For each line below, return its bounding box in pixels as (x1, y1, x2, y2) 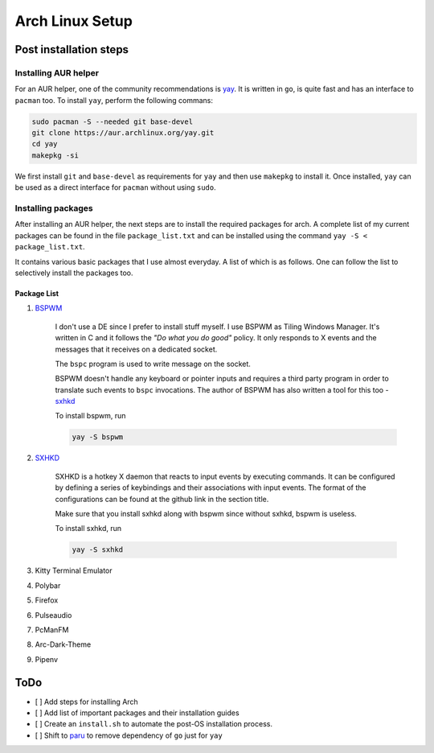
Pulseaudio (35, 610, 72, 619)
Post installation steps (14, 43, 129, 56)
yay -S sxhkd (72, 545, 124, 554)
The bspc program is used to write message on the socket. (55, 359, 251, 368)
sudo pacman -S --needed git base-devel (31, 117, 193, 126)
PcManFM (35, 624, 69, 635)
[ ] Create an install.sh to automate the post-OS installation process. (35, 719, 273, 729)
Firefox (35, 595, 59, 605)
